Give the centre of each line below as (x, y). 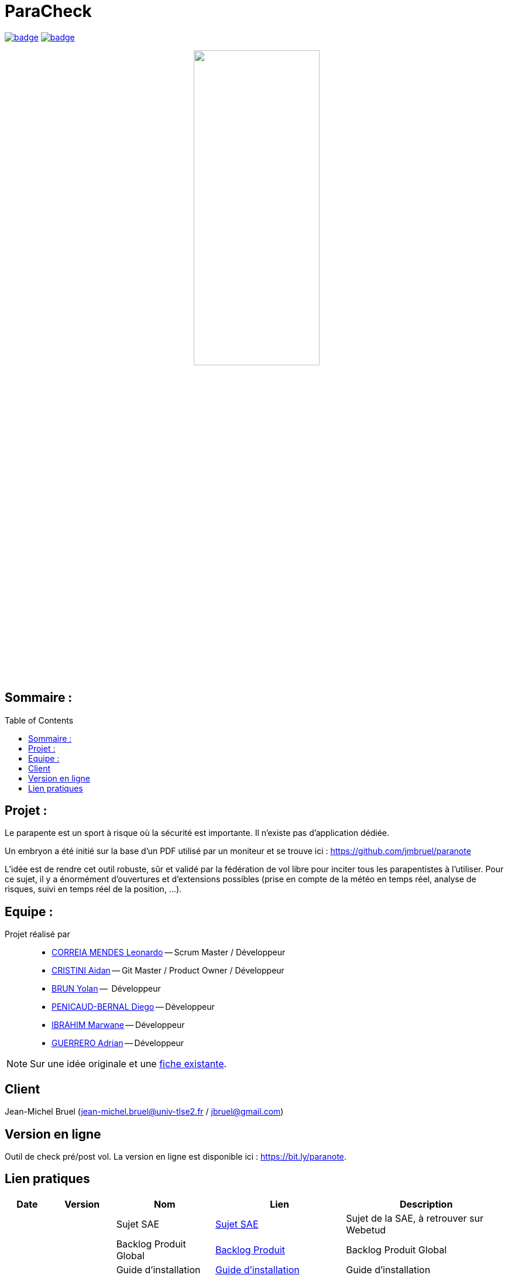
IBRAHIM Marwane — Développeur (118, 1025)
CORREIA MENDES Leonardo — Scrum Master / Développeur (169, 952)
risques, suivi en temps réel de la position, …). (93, 889)
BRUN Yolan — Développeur (106, 989)
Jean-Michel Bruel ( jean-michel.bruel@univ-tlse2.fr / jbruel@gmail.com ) (144, 1112)
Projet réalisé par (37, 934)
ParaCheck (48, 11)
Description (426, 1204)
